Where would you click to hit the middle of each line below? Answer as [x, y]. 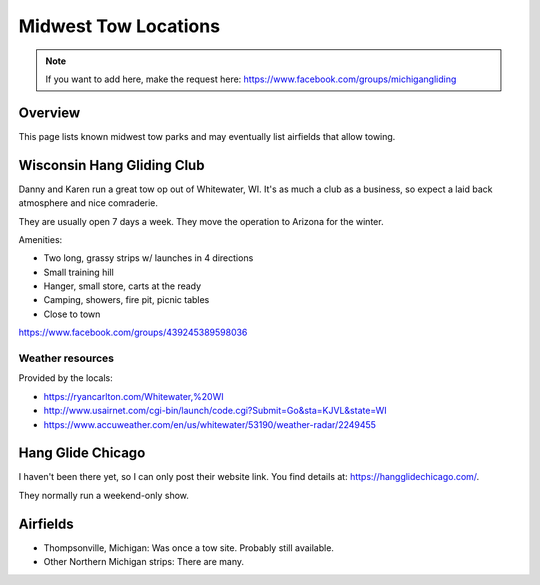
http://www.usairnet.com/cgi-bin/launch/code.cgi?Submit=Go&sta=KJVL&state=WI [215, 411]
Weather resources [66, 358]
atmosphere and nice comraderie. [88, 203]
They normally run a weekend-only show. [104, 495]
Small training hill [78, 272]
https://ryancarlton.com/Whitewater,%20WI [133, 396]
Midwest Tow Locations [119, 26]
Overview [49, 112]
